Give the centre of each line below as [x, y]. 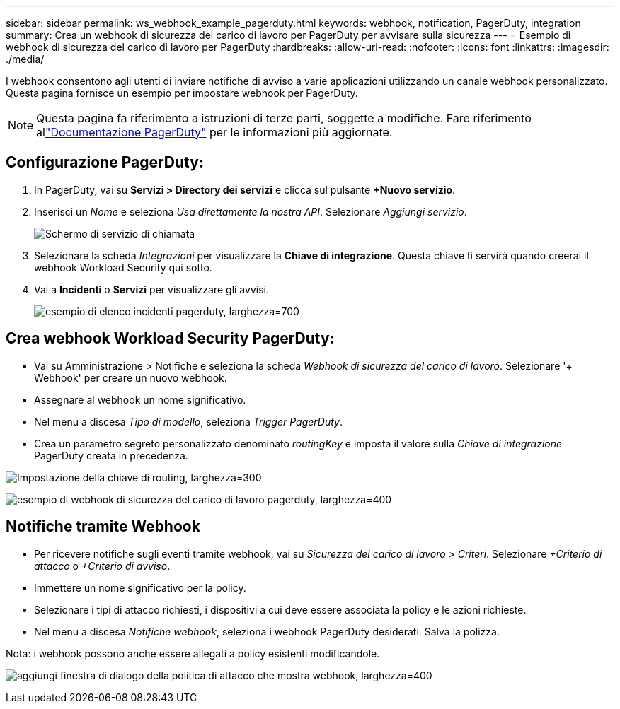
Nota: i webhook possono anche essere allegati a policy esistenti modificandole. [193, 653]
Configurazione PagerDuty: [105, 163]
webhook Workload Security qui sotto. [123, 267]
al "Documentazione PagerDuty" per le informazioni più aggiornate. [214, 132]
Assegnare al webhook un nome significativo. [140, 399]
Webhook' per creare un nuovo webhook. [131, 377]
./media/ [25, 59]
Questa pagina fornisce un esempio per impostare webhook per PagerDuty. [182, 93]
